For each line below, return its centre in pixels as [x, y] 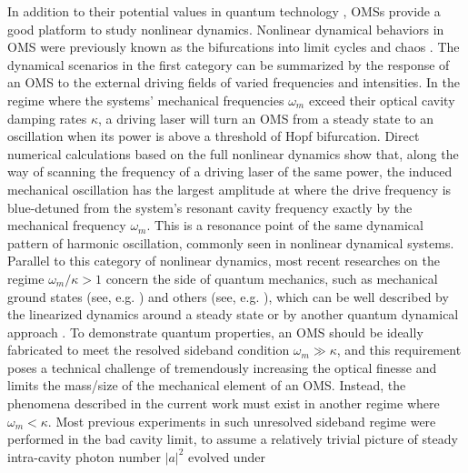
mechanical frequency [67, 225]
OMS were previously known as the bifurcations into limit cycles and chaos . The [234, 47]
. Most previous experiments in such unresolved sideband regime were [242, 421]
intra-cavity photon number [84, 456]
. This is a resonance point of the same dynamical [285, 225]
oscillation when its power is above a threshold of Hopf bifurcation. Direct [214, 136]
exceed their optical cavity [382, 100]
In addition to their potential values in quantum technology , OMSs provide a [224, 11]
